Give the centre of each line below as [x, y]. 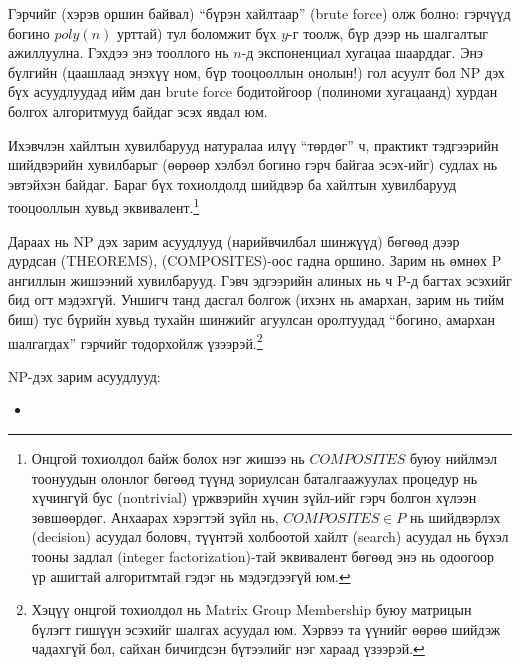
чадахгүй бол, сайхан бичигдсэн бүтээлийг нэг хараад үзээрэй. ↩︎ [228, 648]
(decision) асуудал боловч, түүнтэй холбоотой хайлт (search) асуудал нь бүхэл [270, 536]
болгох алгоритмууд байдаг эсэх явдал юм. [138, 110]
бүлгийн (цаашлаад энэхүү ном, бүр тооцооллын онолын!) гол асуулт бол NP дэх [256, 71]
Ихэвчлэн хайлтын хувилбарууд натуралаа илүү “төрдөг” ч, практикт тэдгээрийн [253, 144]
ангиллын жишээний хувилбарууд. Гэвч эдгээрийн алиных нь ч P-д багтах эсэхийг [260, 279]
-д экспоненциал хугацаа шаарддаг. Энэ [362, 52]
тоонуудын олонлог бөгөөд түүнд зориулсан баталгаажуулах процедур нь [254, 477]
